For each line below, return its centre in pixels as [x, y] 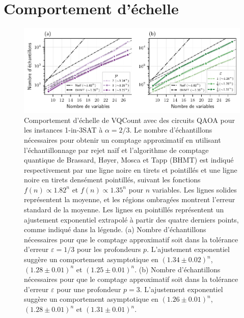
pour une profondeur [89, 289]
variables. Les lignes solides [194, 189]
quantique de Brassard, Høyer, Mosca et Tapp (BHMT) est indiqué [129, 160]
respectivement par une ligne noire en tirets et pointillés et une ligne [131, 169]
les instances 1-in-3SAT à [63, 130]
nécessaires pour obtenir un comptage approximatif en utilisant [123, 139]
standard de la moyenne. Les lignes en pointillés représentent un [124, 210]
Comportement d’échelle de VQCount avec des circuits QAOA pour [130, 120]
